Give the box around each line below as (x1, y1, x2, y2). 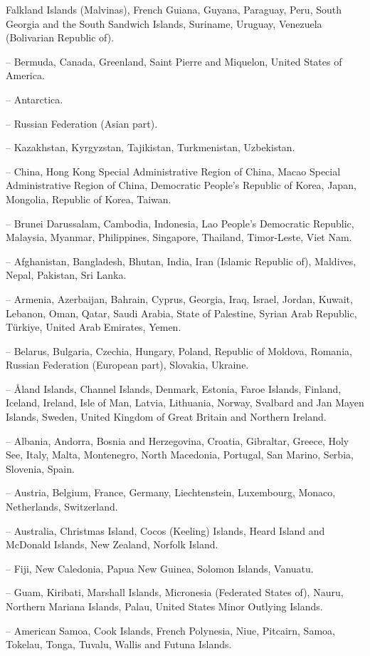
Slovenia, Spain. (6, 461, 75, 476)
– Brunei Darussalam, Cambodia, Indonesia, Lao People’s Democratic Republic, (6, 215, 354, 230)
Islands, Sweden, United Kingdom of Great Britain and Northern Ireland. (6, 409, 327, 424)
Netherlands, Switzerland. (6, 499, 118, 514)
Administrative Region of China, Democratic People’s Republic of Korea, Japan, (6, 178, 356, 193)
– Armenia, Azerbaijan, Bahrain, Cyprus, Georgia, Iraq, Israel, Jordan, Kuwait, (6, 291, 353, 306)
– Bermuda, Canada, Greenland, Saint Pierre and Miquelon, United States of (6, 53, 342, 68)
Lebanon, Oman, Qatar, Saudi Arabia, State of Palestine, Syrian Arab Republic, (6, 305, 357, 320)
